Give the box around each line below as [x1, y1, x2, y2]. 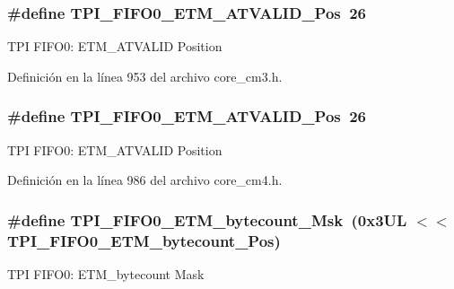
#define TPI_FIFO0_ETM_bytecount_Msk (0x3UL [7, 208, 407, 231]
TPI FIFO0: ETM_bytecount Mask [7, 264, 205, 283]
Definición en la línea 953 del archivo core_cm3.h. [7, 66, 283, 85]
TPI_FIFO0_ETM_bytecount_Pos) [7, 229, 281, 251]
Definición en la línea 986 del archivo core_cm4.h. [7, 171, 283, 189]
